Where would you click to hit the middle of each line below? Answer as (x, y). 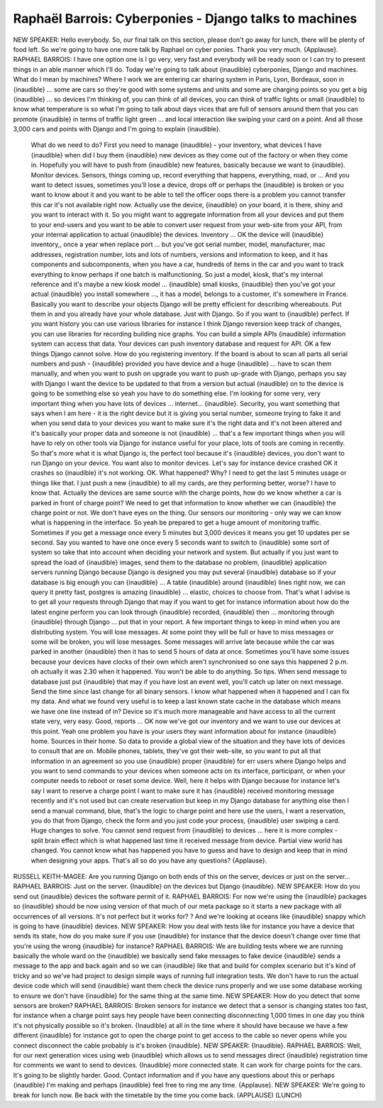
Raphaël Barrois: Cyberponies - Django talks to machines (185, 18)
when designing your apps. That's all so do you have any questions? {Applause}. (149, 860)
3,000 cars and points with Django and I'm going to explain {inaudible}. (117, 129)
